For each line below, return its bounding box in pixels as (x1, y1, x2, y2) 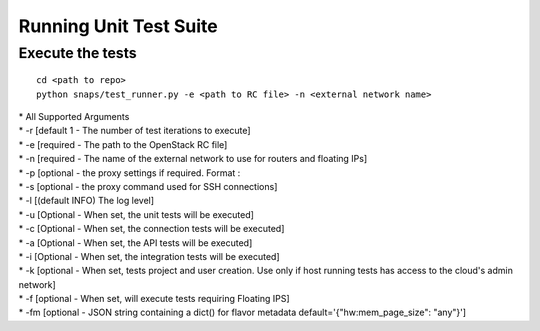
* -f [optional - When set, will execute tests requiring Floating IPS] (18, 293, 290, 305)
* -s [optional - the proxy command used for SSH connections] (18, 180, 278, 192)
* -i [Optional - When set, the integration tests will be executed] (18, 250, 280, 262)
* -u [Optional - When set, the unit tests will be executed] (18, 208, 255, 220)
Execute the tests (18, 44, 137, 62)
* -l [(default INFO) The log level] (18, 195, 155, 207)
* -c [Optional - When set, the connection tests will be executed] (18, 223, 285, 235)
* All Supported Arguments (18, 110, 130, 122)
